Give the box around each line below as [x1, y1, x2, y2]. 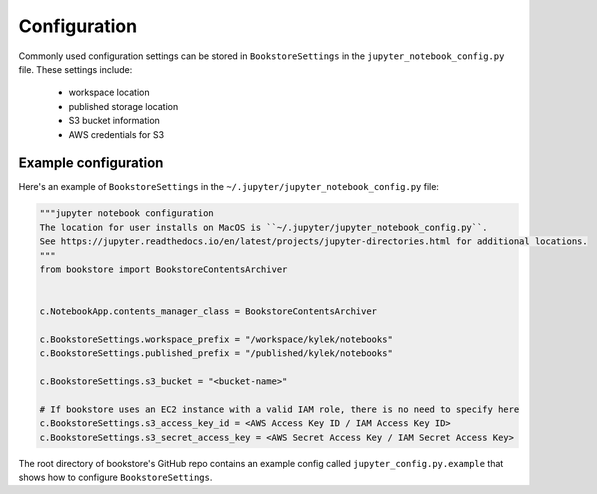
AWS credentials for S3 [68, 128, 165, 140]
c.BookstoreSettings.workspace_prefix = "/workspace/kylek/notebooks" [39, 333, 394, 345]
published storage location [68, 100, 179, 112]
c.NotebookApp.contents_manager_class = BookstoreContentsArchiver [39, 306, 378, 317]
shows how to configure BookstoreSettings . [18, 471, 213, 484]
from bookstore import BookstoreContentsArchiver [39, 263, 288, 275]
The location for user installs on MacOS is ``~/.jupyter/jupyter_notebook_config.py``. [39, 221, 489, 233]
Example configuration [18, 155, 164, 172]
